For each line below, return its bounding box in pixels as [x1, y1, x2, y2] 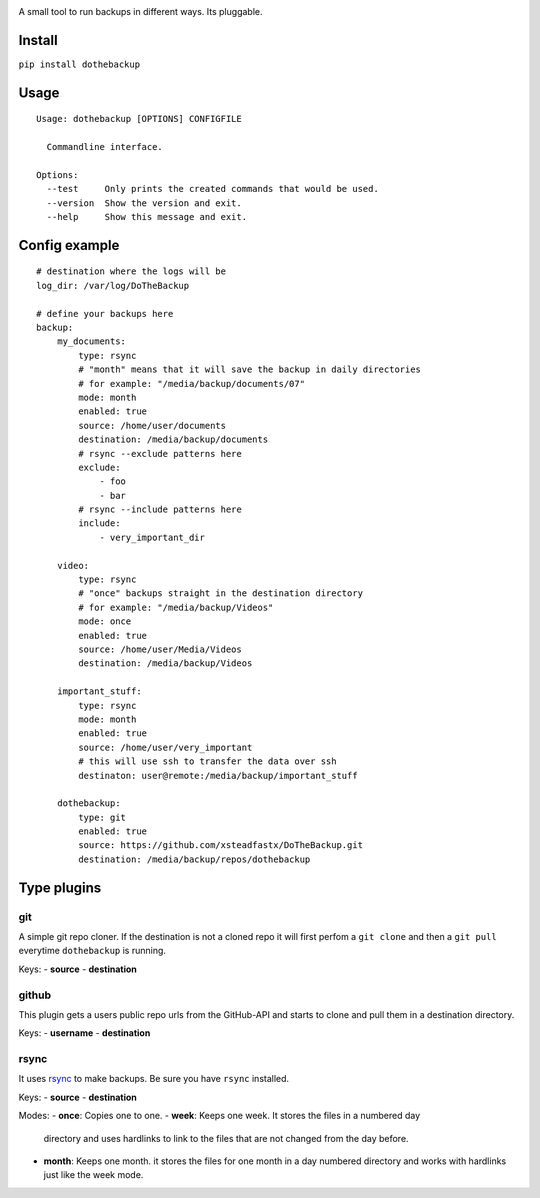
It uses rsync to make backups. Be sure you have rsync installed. [18, 1073, 290, 1085]
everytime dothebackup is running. [18, 945, 167, 957]
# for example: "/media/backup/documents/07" [78, 378, 305, 389]
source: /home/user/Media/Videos [78, 644, 242, 655]
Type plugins [18, 879, 102, 896]
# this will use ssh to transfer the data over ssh [78, 756, 337, 767]
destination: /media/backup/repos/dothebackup [78, 853, 311, 865]
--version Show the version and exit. [46, 197, 242, 209]
